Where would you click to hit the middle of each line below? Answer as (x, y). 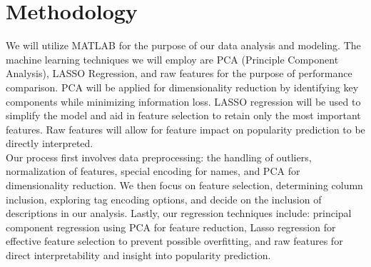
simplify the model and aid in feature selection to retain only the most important (183, 115)
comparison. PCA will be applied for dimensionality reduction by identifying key (182, 87)
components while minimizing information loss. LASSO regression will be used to (183, 101)
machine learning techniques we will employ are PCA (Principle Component (172, 59)
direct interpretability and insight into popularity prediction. (138, 255)
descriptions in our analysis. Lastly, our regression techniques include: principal (179, 213)
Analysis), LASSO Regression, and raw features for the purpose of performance (179, 73)
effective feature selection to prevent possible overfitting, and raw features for (174, 241)
